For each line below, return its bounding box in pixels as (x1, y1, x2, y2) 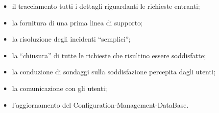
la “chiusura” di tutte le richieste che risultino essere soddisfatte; (12, 50, 206, 60)
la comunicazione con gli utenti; (12, 83, 107, 93)
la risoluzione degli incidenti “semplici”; (12, 34, 131, 44)
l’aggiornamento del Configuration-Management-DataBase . (12, 99, 189, 110)
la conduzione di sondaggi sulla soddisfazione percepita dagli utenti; (12, 67, 216, 77)
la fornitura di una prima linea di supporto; (12, 17, 143, 27)
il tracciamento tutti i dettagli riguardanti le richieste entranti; (12, 1, 200, 11)
